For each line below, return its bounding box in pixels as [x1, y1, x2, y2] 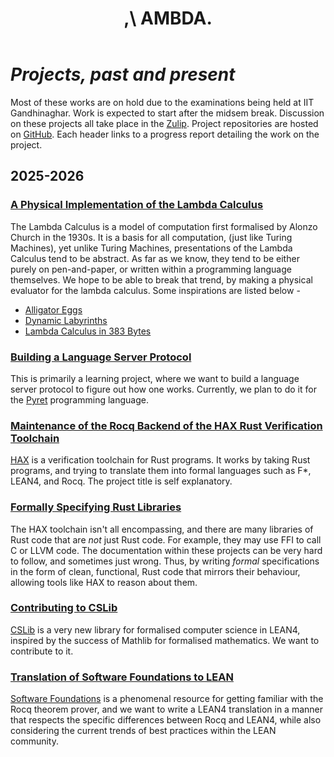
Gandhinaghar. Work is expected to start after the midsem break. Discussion [10, 107, 325, 119]
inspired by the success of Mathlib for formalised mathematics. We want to [10, 634, 320, 646]
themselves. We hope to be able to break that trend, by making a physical [10, 273, 313, 286]
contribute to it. [10, 645, 74, 657]
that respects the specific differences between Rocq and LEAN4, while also [10, 714, 322, 726]
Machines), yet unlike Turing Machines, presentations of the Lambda [10, 242, 293, 254]
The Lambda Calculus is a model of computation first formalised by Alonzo [10, 220, 318, 232]
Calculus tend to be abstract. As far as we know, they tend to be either [10, 252, 300, 264]
